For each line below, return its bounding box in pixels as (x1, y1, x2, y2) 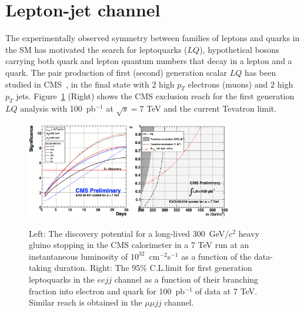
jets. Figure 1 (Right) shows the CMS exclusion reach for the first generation (16, 90, 295, 102)
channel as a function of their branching (114, 273, 259, 285)
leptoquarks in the (29, 273, 95, 285)
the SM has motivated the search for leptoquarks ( (5, 43, 188, 55)
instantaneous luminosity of (29, 250, 128, 262)
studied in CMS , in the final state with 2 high (5, 78, 175, 90)
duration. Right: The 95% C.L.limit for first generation (54, 261, 252, 274)
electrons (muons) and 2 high (188, 78, 293, 90)
